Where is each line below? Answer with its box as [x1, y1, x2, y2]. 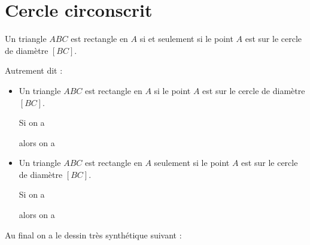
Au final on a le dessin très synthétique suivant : [5, 228, 182, 241]
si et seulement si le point [139, 32, 233, 45]
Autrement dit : [5, 64, 63, 77]
